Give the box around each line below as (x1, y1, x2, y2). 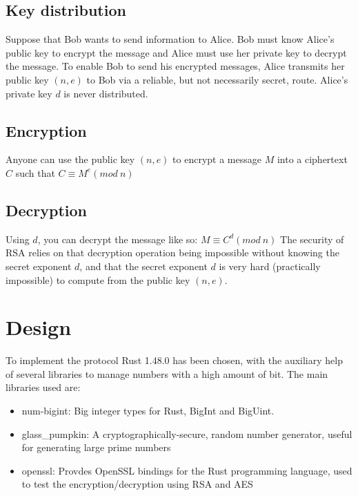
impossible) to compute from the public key (6, 272, 190, 287)
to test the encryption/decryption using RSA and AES (21, 477, 253, 491)
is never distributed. (63, 86, 148, 100)
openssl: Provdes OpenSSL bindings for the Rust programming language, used (21, 463, 352, 477)
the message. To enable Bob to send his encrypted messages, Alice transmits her (6, 59, 345, 73)
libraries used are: (6, 380, 81, 394)
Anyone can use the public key (6, 152, 135, 166)
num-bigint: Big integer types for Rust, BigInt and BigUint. (21, 403, 275, 418)
